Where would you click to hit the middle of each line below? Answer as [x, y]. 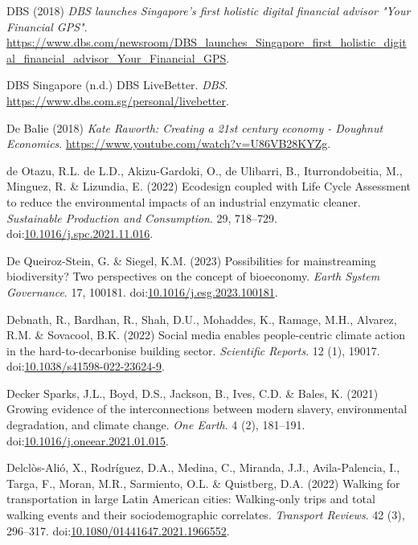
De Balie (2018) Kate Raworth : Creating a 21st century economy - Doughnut [195, 127]
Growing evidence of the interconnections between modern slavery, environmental [207, 409]
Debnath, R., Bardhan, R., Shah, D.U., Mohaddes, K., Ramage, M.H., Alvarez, [202, 319]
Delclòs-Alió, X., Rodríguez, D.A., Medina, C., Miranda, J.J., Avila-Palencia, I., [203, 467]
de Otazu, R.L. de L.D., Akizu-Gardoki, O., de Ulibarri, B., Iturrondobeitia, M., [205, 170]
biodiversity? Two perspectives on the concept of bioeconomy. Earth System [193, 276]
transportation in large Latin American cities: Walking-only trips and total [191, 499]
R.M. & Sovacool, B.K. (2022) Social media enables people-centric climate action [206, 335]
